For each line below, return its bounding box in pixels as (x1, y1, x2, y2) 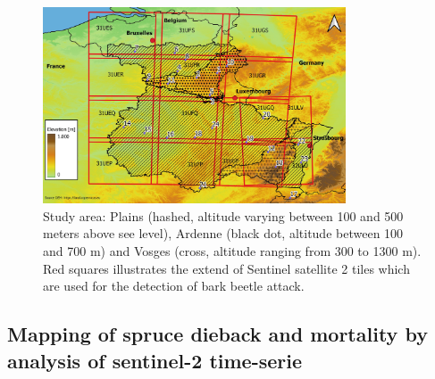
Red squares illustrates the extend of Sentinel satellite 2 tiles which (43, 259, 410, 277)
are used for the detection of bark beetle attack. (43, 276, 305, 295)
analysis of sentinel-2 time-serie (7, 346, 303, 374)
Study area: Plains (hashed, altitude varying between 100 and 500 (43, 206, 404, 225)
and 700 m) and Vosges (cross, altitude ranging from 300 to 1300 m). (43, 242, 422, 260)
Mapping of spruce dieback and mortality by (7, 320, 428, 348)
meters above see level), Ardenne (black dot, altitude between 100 (43, 224, 404, 243)
